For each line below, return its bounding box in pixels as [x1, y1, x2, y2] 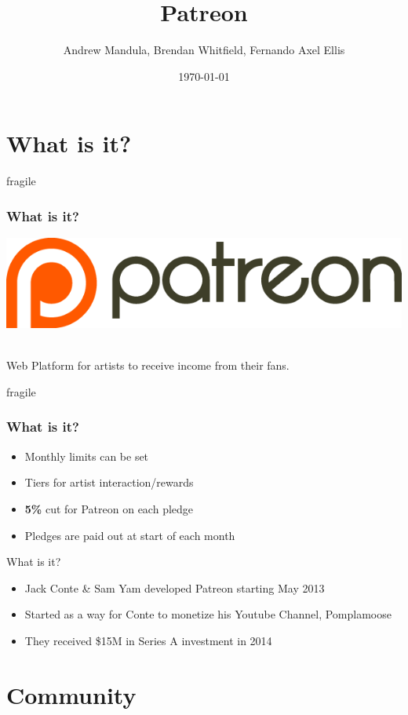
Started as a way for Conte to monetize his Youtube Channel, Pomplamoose [24, 606, 392, 622]
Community [6, 678, 137, 710]
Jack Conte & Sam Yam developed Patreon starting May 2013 [24, 579, 325, 596]
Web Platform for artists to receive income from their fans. [6, 357, 290, 374]
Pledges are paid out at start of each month [24, 527, 235, 543]
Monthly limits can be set [24, 447, 149, 464]
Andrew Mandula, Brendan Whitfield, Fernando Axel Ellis [63, 42, 345, 58]
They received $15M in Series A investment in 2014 [24, 632, 272, 648]
